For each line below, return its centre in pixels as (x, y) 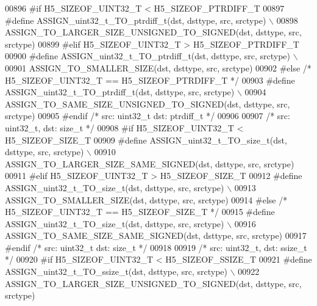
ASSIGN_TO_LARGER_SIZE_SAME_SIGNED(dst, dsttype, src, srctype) (150, 163)
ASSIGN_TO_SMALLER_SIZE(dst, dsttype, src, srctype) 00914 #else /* (146, 199)
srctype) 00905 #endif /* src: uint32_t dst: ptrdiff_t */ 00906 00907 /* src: (148, 116)
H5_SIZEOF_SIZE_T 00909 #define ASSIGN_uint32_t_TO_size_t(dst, (146, 140)
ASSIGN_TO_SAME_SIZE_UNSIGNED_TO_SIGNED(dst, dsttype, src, (148, 104)
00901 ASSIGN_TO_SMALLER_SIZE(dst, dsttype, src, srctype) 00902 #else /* (158, 67)
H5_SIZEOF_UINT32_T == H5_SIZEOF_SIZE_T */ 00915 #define (140, 212)
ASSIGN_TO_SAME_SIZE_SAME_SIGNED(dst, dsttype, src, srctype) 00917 (156, 235)
